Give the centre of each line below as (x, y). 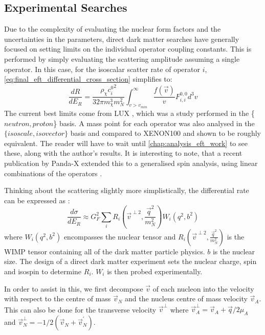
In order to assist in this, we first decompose (74, 288)
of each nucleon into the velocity (203, 288)
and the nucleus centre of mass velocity (186, 298)
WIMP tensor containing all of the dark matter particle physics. (105, 251)
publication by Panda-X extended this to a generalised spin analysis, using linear (131, 163)
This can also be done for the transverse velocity (80, 309)
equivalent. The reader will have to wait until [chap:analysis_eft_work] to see (126, 143)
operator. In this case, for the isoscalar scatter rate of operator (102, 69)
